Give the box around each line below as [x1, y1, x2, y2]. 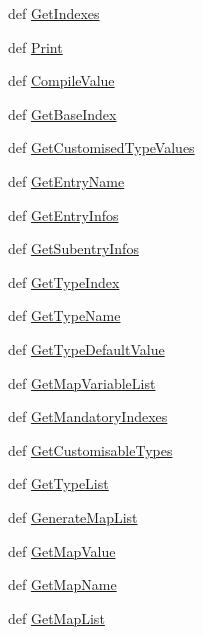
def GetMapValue [8, 540, 116, 561]
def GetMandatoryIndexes [8, 406, 168, 427]
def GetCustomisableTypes [8, 439, 173, 460]
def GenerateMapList [8, 506, 138, 527]
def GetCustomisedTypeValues [8, 137, 195, 158]
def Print [8, 36, 63, 57]
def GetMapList [8, 607, 105, 628]
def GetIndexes [8, 3, 100, 23]
